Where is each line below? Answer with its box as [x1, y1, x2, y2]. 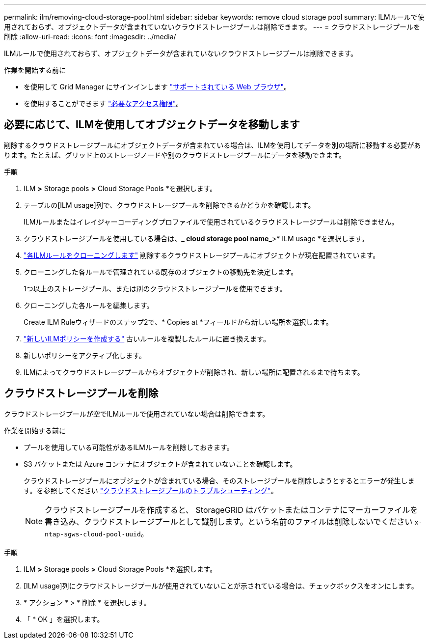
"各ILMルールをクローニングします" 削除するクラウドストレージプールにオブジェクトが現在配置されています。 [24, 251, 380, 259]
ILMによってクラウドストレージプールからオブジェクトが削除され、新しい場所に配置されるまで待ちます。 [24, 367, 364, 376]
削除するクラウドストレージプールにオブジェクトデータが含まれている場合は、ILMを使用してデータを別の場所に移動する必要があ [4, 140, 421, 149]
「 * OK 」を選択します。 [24, 615, 104, 623]
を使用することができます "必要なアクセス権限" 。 [24, 99, 183, 108]
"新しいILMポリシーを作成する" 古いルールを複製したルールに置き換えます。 [24, 334, 270, 343]
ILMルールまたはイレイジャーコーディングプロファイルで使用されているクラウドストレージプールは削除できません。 [24, 217, 399, 226]
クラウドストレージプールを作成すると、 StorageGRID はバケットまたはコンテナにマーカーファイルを [45, 504, 418, 515]
